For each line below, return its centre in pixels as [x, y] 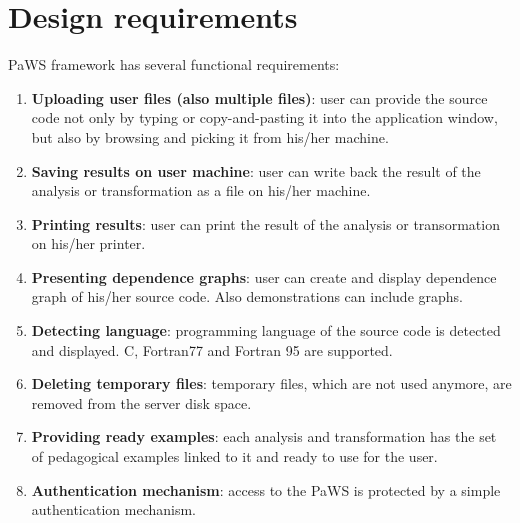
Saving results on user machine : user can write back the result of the [256, 170]
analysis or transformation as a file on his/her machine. [201, 190]
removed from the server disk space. [141, 402]
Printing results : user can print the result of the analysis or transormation [265, 223]
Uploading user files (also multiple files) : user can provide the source [259, 97]
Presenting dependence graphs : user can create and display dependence [264, 276]
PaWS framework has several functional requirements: [174, 64]
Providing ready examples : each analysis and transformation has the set [264, 436]
